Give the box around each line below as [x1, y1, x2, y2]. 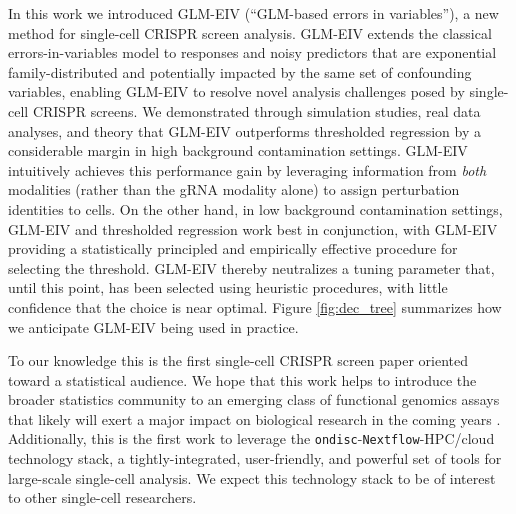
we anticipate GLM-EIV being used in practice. [8, 316, 299, 337]
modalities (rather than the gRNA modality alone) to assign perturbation [8, 179, 460, 200]
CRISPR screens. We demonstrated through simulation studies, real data [32, 100, 481, 121]
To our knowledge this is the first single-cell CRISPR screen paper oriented [8, 350, 469, 371]
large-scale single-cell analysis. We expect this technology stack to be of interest [8, 467, 496, 488]
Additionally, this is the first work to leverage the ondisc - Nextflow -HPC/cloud [8, 428, 495, 449]
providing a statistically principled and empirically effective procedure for [8, 238, 458, 259]
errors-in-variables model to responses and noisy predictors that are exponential [8, 42, 497, 63]
